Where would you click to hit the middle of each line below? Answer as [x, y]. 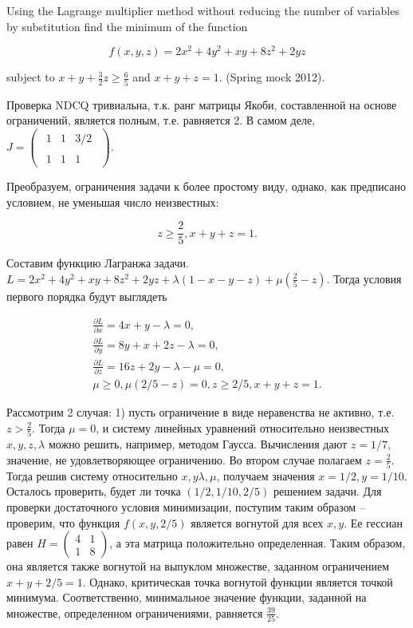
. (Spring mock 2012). [272, 77]
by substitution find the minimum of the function [127, 26]
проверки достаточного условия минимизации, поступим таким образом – [186, 507]
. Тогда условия [364, 278]
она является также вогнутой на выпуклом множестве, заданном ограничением [198, 566]
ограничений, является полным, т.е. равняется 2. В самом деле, [161, 120]
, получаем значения [265, 475]
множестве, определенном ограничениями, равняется [135, 612]
